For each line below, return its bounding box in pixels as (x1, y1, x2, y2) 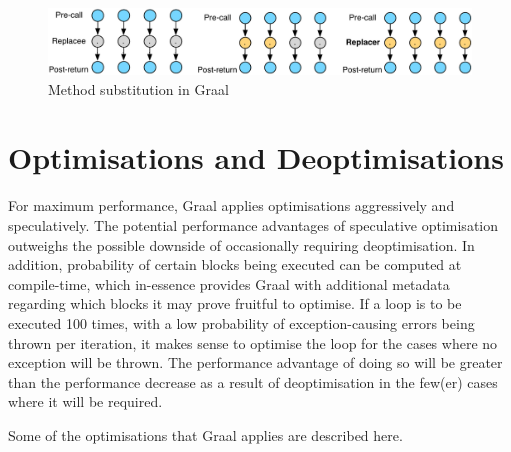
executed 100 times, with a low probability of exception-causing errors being (8, 312, 475, 333)
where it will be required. (8, 391, 163, 412)
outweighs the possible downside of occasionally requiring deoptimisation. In (8, 234, 475, 255)
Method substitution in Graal (48, 78, 229, 99)
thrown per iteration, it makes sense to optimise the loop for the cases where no (8, 332, 498, 353)
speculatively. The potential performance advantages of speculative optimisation (8, 214, 499, 235)
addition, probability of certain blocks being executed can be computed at (8, 254, 462, 275)
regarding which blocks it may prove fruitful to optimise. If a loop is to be (8, 293, 462, 314)
